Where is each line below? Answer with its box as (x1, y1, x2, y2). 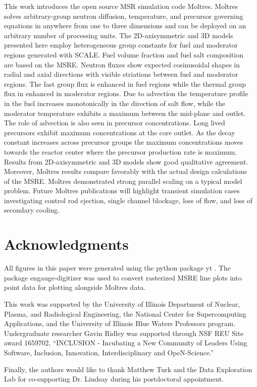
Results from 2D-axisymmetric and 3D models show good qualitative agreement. (4, 156, 248, 166)
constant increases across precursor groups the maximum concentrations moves (4, 137, 243, 147)
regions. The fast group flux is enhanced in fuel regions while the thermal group (4, 78, 246, 89)
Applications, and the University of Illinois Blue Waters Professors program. (4, 318, 236, 329)
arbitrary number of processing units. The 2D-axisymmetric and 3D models (4, 30, 233, 40)
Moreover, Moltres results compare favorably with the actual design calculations (4, 166, 247, 176)
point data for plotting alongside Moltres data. (4, 282, 146, 292)
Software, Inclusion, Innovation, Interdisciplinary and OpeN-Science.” (4, 347, 214, 357)
